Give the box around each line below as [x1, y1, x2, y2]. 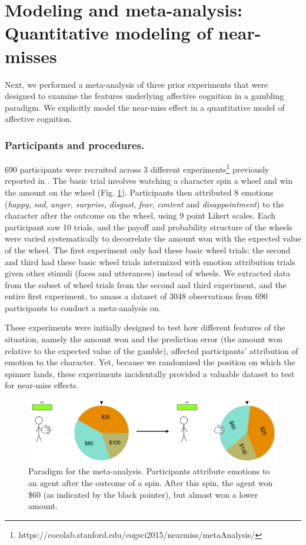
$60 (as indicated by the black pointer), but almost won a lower [28, 488, 258, 500]
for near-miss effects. [5, 379, 79, 391]
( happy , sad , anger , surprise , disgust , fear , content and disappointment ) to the [5, 197, 284, 210]
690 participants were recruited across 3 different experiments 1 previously [5, 161, 270, 175]
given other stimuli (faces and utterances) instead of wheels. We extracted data [5, 267, 291, 279]
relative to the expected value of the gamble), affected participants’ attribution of [5, 344, 298, 356]
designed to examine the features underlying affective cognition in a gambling [5, 90, 284, 102]
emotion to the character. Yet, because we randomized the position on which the [5, 356, 295, 368]
